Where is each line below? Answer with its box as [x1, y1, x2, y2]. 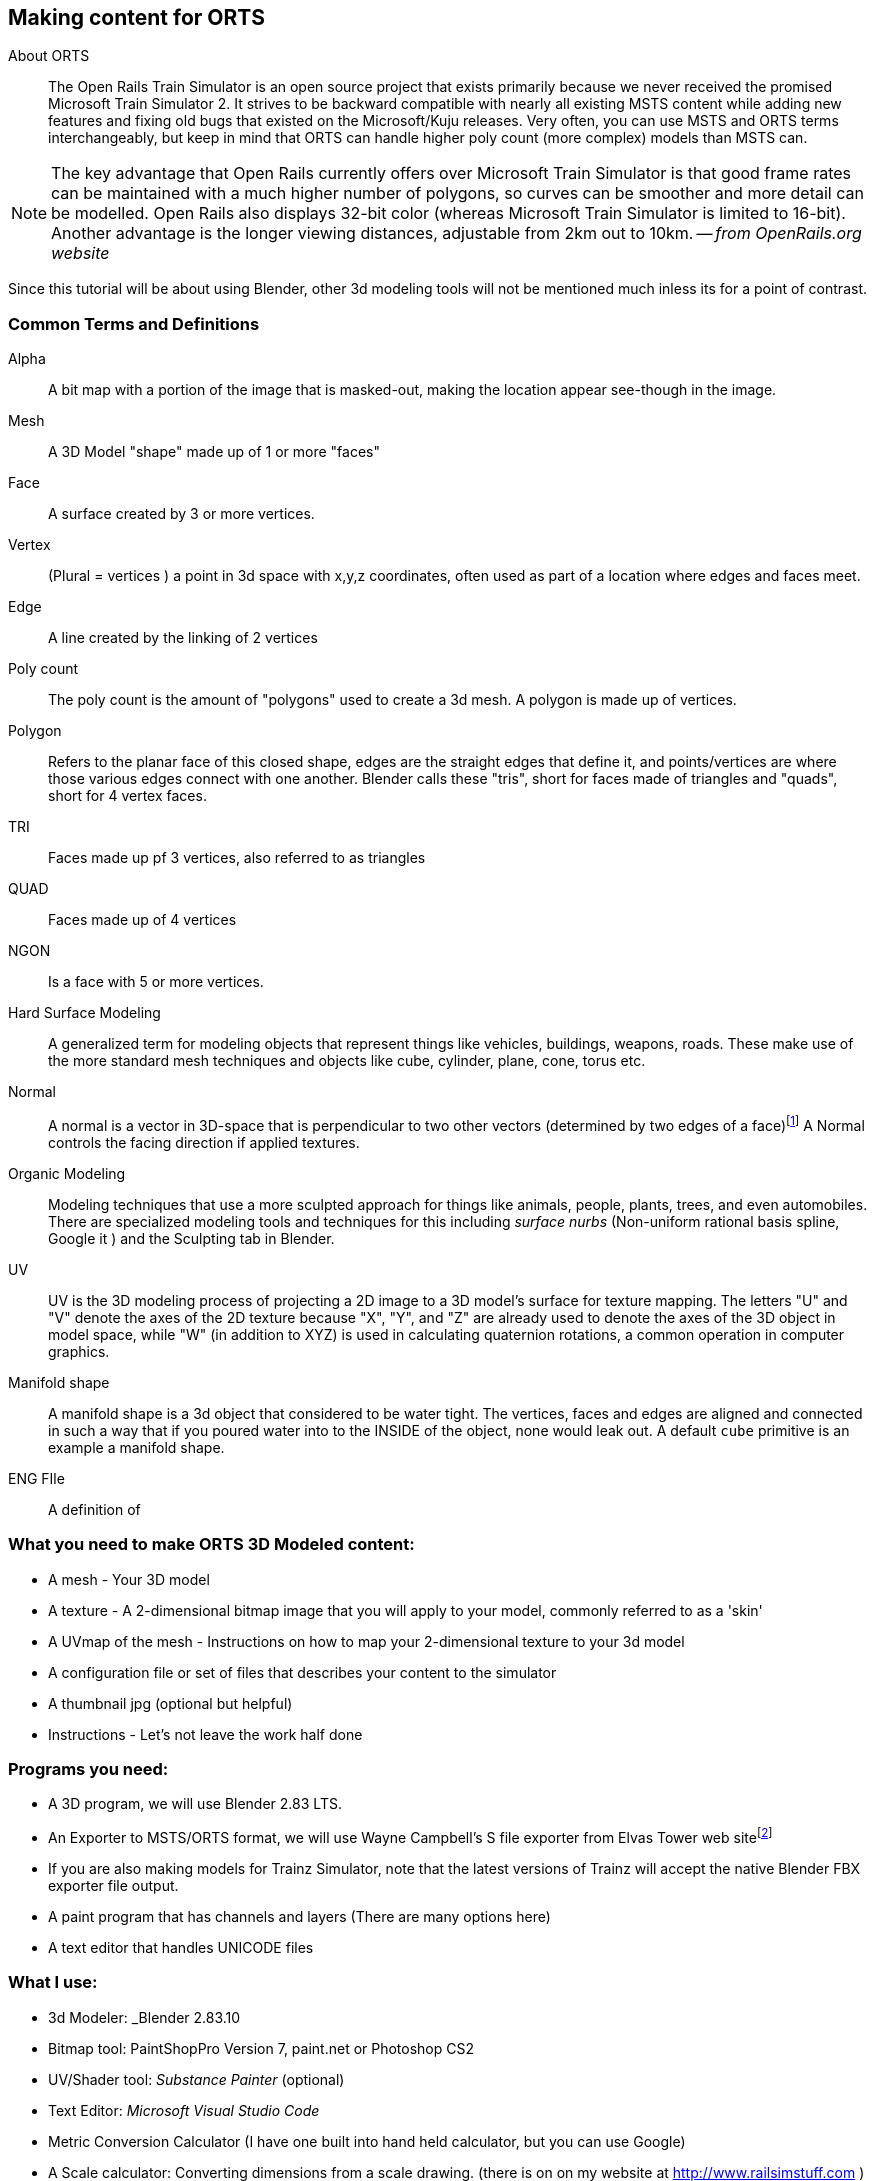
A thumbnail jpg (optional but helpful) [48, 1694, 293, 1712]
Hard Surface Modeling [8, 1004, 161, 1022]
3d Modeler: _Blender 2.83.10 [48, 2008, 241, 2026]
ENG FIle [8, 1469, 65, 1487]
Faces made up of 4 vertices [48, 911, 237, 929]
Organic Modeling [8, 1164, 126, 1182]
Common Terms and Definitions [8, 313, 260, 334]
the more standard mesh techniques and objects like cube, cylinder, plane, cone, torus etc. [48, 1052, 646, 1070]
